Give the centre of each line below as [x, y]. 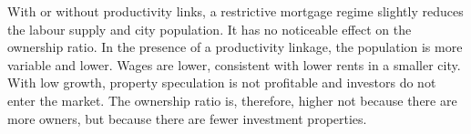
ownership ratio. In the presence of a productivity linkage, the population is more [235, 47]
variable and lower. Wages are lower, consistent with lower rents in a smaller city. [234, 64]
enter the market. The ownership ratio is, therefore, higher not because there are [232, 100]
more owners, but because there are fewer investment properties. [187, 118]
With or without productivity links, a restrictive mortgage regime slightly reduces [235, 11]
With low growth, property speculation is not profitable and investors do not [222, 82]
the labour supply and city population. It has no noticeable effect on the [210, 29]
